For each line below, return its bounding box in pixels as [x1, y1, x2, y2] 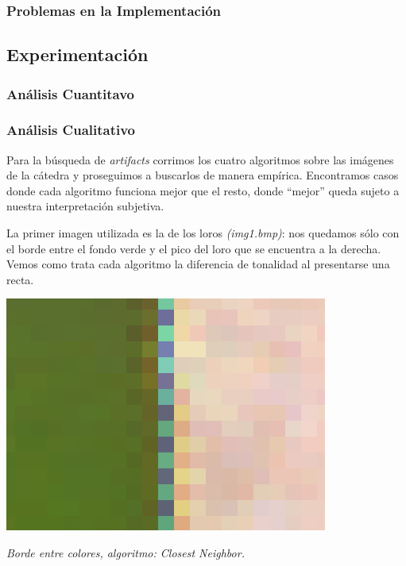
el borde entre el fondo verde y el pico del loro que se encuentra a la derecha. [6, 240, 381, 256]
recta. [6, 271, 34, 287]
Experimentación [6, 42, 149, 67]
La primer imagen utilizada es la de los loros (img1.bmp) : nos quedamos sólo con [6, 225, 400, 241]
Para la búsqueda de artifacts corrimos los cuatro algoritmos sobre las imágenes [6, 151, 394, 167]
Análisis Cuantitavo [6, 83, 134, 103]
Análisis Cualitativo [6, 120, 136, 140]
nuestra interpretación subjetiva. [6, 198, 164, 214]
